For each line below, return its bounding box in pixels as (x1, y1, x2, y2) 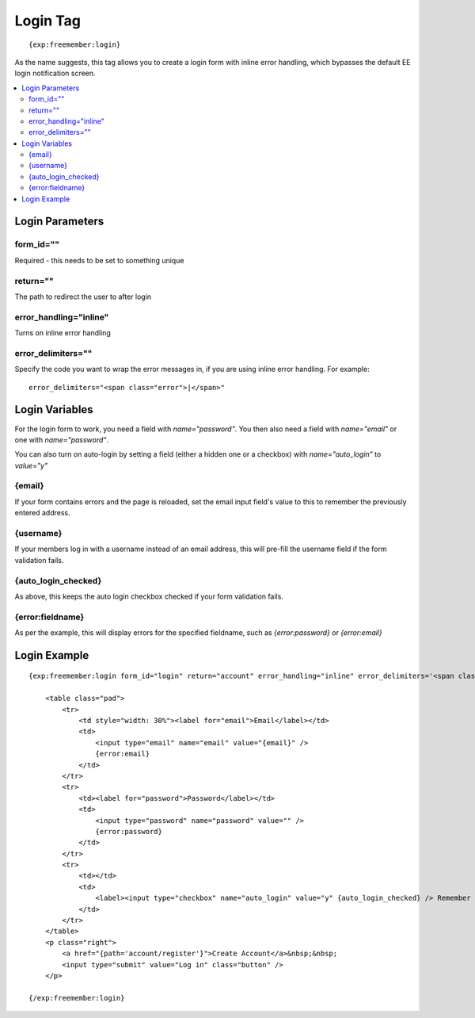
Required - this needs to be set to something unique (14, 255, 184, 265)
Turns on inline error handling (14, 328, 111, 338)
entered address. (14, 508, 70, 518)
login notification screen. (14, 68, 96, 78)
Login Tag (14, 12, 81, 29)
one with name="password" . (14, 434, 109, 444)
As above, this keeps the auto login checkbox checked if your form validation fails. (14, 591, 284, 601)
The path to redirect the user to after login (14, 292, 152, 301)
